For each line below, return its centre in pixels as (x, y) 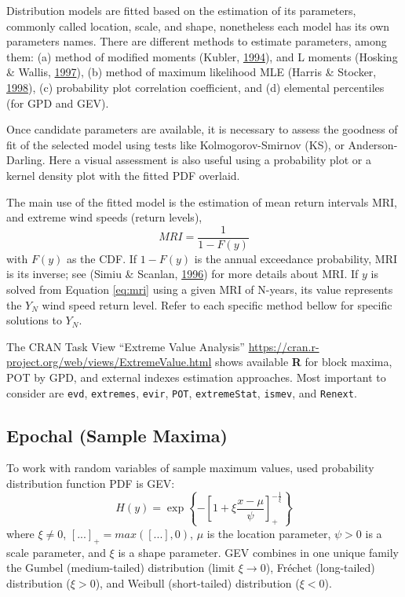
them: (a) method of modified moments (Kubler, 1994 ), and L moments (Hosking (202, 56)
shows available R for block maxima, (304, 362)
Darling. (26, 160)
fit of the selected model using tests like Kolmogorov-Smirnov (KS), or (175, 144)
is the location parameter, (269, 533)
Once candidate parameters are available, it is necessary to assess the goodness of (202, 129)
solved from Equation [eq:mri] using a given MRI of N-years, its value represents (200, 289)
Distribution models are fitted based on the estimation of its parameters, (181, 10)
